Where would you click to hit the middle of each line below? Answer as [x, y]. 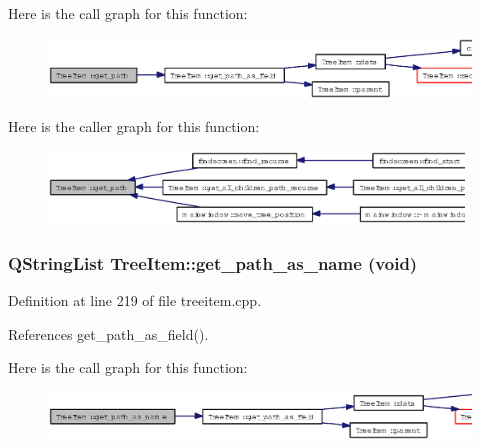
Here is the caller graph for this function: [134, 126]
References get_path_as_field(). [108, 333]
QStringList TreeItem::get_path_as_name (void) [213, 262]
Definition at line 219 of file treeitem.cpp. [135, 299]
